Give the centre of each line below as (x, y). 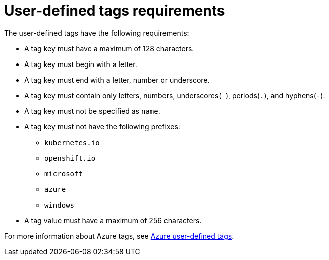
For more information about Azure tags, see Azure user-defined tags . (119, 236)
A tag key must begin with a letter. (81, 64)
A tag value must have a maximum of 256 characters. (113, 220)
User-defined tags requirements (115, 11)
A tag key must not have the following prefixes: (102, 126)
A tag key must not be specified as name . (92, 111)
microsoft (64, 174)
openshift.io (70, 158)
